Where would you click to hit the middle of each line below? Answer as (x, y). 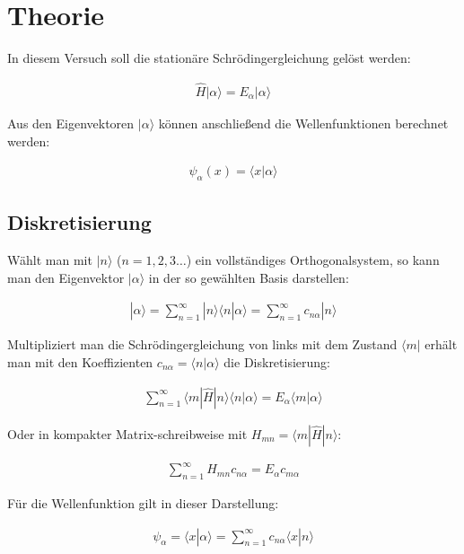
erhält (441, 344)
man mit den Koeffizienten (80, 362)
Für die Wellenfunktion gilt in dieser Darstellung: (143, 502)
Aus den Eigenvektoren (71, 123)
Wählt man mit (50, 260)
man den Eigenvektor (66, 277)
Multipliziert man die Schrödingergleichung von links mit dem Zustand (202, 344)
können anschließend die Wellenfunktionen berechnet (303, 123)
